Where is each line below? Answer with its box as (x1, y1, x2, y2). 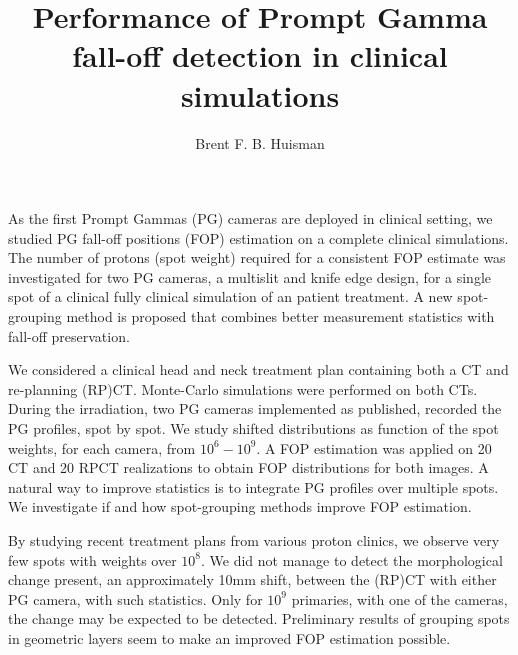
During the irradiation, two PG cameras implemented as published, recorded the (8, 398, 502, 419)
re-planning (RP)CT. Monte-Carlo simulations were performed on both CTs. (8, 378, 478, 399)
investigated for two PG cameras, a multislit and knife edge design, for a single (8, 266, 491, 287)
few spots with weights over (8, 549, 177, 570)
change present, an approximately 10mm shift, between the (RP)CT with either (8, 569, 497, 590)
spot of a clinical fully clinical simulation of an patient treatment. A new (8, 286, 453, 307)
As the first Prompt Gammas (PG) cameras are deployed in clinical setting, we (8, 208, 493, 229)
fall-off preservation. (8, 325, 130, 346)
